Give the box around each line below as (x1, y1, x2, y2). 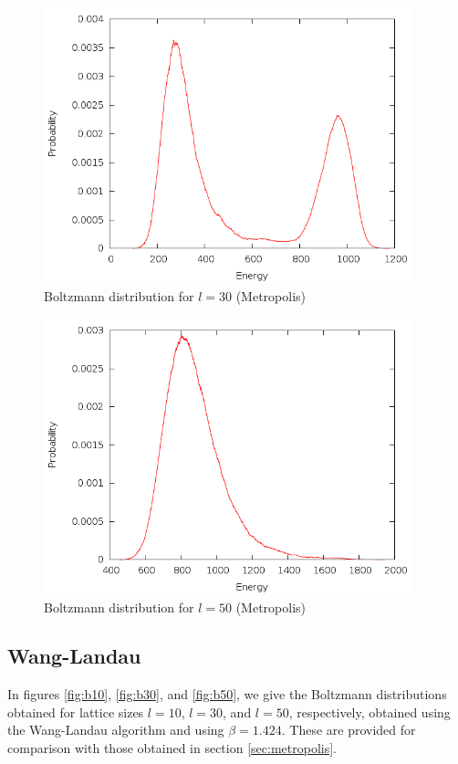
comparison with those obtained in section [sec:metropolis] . (7, 738, 337, 758)
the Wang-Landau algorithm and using (7, 720, 224, 739)
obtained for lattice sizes (7, 702, 144, 721)
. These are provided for (281, 720, 416, 739)
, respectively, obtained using (288, 702, 451, 721)
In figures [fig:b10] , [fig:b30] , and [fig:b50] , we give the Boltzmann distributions (7, 685, 447, 704)
